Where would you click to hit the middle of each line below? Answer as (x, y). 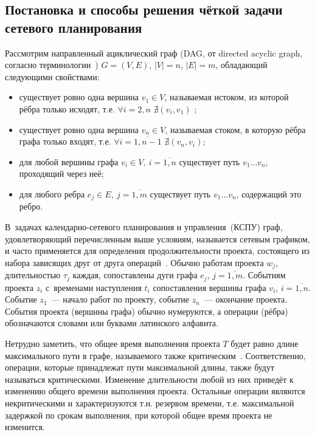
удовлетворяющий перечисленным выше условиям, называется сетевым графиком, (157, 238)
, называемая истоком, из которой (227, 97)
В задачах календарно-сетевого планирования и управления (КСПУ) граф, (144, 226)
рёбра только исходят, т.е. (67, 108)
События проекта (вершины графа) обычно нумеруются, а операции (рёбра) (147, 311)
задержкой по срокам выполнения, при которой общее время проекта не (139, 415)
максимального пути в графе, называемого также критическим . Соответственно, (155, 355)
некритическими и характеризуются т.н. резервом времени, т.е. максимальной (150, 403)
